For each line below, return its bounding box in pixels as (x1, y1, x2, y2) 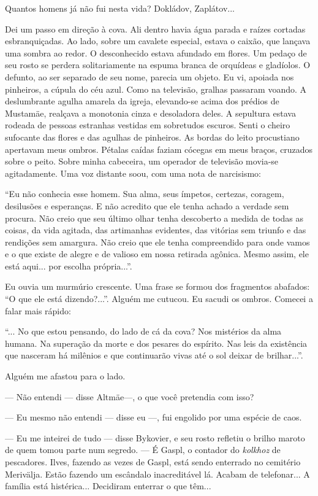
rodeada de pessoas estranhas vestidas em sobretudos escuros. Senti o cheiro (5, 118, 290, 131)
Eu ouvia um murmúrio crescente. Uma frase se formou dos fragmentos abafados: (5, 280, 310, 293)
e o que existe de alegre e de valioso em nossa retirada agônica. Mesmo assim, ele (5, 247, 309, 260)
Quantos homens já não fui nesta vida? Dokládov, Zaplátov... (5, 2, 235, 14)
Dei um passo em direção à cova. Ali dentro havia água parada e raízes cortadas (5, 22, 306, 35)
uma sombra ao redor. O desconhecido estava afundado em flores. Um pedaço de (5, 46, 307, 59)
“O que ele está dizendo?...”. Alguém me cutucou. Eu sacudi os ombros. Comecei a (5, 292, 313, 305)
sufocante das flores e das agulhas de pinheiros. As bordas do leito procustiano (5, 130, 300, 143)
